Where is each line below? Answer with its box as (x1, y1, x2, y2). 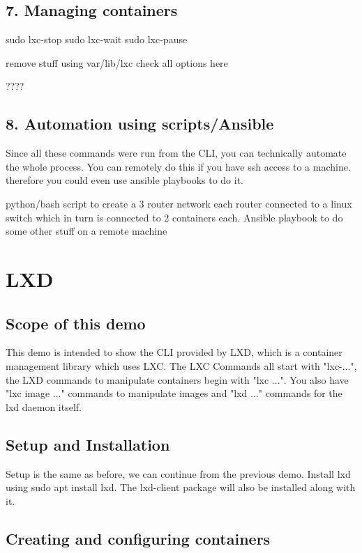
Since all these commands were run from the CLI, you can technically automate (6, 146, 347, 160)
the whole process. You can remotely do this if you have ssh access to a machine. (6, 159, 351, 173)
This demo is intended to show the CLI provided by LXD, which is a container (6, 345, 342, 359)
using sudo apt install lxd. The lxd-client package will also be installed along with (6, 480, 356, 494)
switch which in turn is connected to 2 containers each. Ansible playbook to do (6, 210, 343, 224)
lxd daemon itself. (6, 399, 82, 414)
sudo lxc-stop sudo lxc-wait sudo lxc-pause (6, 32, 188, 47)
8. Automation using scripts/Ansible (6, 113, 274, 134)
